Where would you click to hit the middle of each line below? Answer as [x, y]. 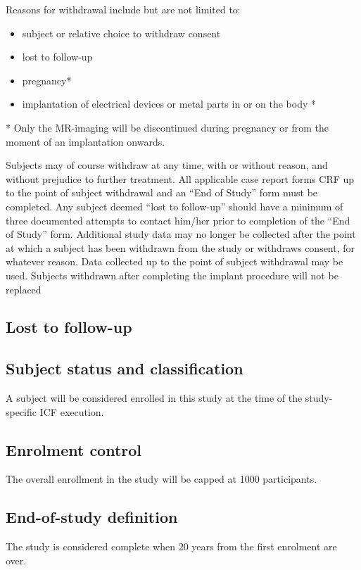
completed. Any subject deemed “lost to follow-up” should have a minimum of [175, 206]
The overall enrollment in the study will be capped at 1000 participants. [161, 479]
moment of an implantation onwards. [85, 141]
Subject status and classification [125, 368]
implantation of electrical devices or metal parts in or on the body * [169, 104]
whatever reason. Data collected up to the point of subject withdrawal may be [175, 261]
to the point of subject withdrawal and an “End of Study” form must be [162, 192]
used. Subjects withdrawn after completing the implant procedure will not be [172, 275]
